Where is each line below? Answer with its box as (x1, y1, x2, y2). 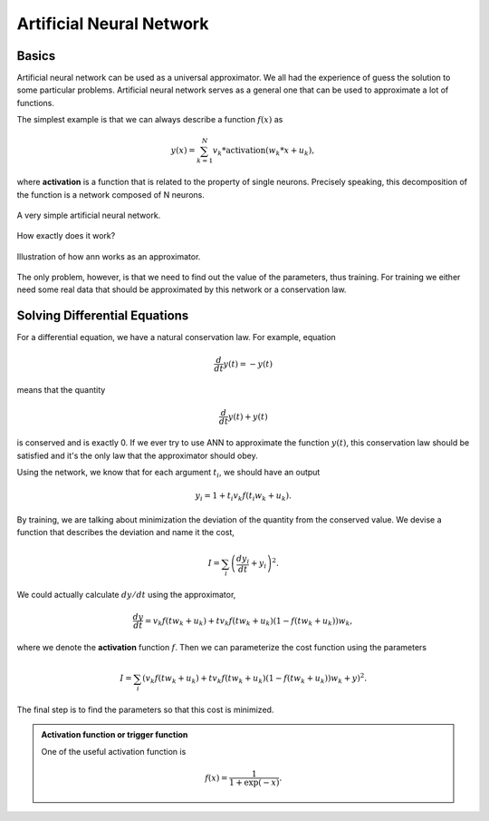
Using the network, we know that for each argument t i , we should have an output (16, 467, 321, 480)
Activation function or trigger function (41, 729, 188, 740)
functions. (16, 97, 54, 108)
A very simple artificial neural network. (16, 210, 161, 220)
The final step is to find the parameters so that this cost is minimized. (16, 704, 274, 716)
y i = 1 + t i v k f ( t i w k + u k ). (195, 491, 292, 503)
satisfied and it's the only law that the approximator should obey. (16, 450, 258, 461)
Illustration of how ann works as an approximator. (16, 250, 201, 262)
